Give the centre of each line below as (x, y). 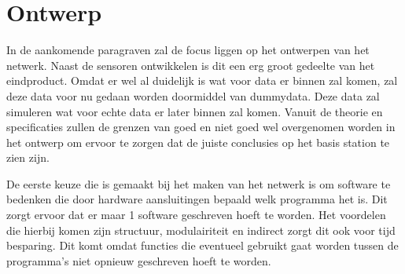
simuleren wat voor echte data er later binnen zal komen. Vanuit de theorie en (195, 111)
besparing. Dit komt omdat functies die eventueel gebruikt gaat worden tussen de (202, 245)
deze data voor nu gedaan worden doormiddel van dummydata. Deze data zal (193, 95)
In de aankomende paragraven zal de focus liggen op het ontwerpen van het (188, 50)
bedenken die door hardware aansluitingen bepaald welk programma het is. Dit (197, 199)
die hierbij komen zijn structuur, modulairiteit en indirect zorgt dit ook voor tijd (201, 230)
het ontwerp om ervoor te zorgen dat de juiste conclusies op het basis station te (198, 142)
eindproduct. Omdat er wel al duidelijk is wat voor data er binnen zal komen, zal (202, 80)
